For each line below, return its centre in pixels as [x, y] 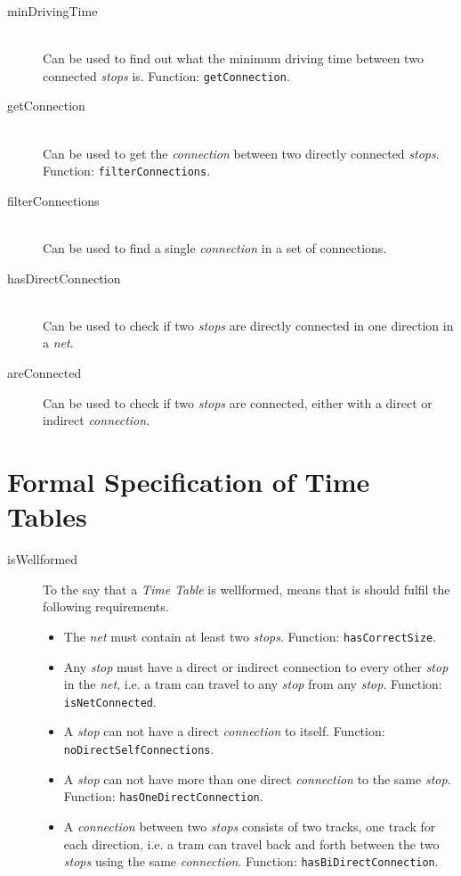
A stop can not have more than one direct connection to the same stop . [257, 778]
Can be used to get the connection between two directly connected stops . [241, 153]
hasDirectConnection [64, 278]
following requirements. [106, 606]
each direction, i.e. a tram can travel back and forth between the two [251, 843]
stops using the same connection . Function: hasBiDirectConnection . [251, 861]
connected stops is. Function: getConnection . [166, 75]
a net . [58, 343]
